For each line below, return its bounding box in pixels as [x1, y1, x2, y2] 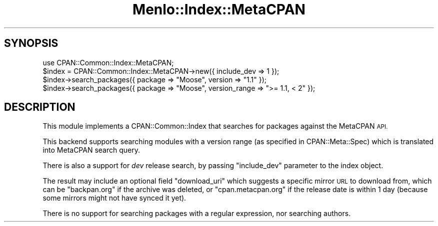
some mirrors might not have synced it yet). [42, 194, 186, 203]
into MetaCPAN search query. [42, 146, 140, 155]
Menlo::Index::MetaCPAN [132, 1, 305, 18]
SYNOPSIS [4, 37, 58, 50]
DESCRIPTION [4, 101, 75, 114]
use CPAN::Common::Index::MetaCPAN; [42, 58, 174, 67]
